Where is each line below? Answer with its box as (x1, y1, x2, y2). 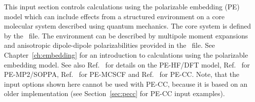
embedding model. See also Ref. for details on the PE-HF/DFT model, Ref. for (4, 59, 250, 69)
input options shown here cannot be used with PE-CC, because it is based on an (4, 78, 248, 89)
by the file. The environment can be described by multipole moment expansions (4, 30, 248, 40)
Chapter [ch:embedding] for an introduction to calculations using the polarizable (4, 49, 248, 60)
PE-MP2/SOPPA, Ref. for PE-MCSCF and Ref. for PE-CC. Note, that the (4, 69, 239, 79)
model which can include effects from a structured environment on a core (4, 11, 225, 21)
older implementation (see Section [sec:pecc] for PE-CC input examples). (4, 88, 225, 99)
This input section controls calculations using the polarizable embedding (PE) (4, 1, 240, 11)
